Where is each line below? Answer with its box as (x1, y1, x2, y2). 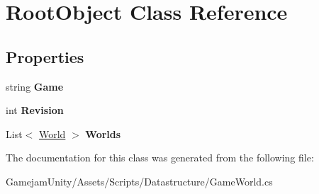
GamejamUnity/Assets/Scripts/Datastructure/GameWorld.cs (6, 173, 273, 188)
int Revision (6, 103, 64, 118)
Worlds (85, 126, 121, 141)
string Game (6, 79, 64, 93)
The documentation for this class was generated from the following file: (6, 150, 314, 165)
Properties (6, 45, 84, 67)
